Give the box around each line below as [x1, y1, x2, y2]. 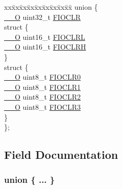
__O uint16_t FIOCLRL [4, 31, 85, 42]
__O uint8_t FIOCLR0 [4, 72, 81, 82]
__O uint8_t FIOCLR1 [4, 81, 81, 92]
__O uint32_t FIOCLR [4, 11, 81, 22]
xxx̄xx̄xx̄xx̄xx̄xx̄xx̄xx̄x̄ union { [4, 2, 98, 12]
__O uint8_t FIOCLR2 [4, 91, 81, 102]
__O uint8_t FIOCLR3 [4, 101, 81, 112]
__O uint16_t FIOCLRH [4, 41, 86, 52]
